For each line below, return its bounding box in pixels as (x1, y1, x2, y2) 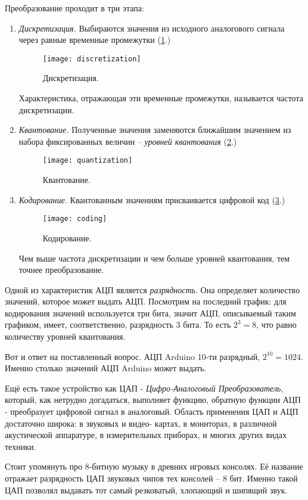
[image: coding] (42, 215, 107, 223)
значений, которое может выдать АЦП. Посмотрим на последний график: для (5, 295, 287, 308)
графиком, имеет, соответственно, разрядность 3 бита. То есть (5, 318, 231, 331)
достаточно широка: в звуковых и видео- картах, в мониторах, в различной (5, 417, 277, 429)
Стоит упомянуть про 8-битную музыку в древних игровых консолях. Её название (5, 460, 303, 473)
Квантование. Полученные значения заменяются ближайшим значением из (18, 123, 291, 136)
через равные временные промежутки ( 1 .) (18, 33, 171, 46)
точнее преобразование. (18, 263, 104, 276)
